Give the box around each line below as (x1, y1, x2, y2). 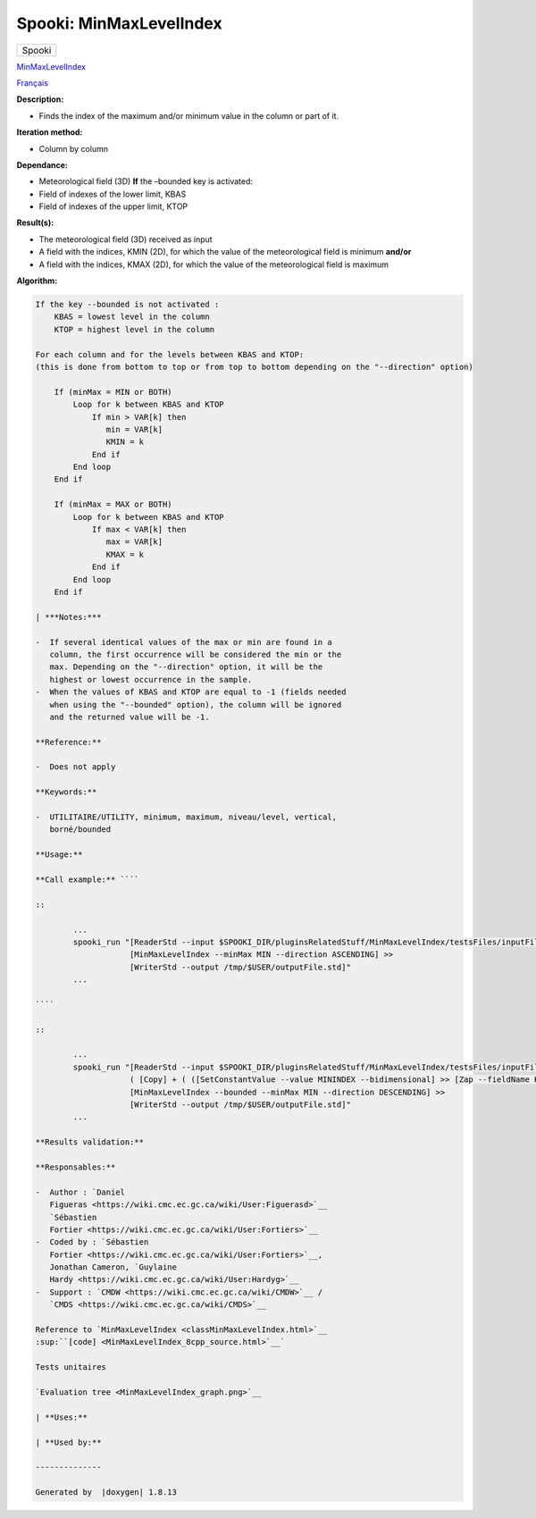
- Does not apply (35, 762, 116, 772)
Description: (16, 94, 64, 105)
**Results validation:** (35, 1137, 145, 1147)
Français (16, 77, 49, 88)
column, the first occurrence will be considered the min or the (49, 649, 342, 659)
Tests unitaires (35, 1363, 107, 1372)
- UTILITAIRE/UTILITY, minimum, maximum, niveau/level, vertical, (35, 812, 338, 822)
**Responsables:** (35, 1162, 116, 1172)
